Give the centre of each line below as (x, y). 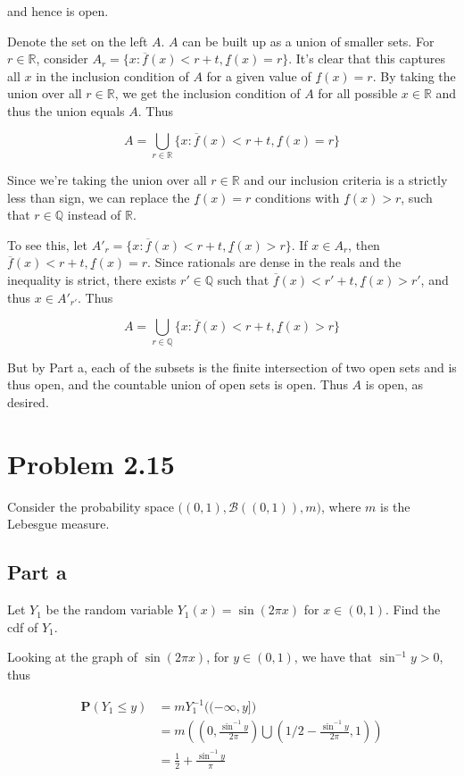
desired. (28, 402)
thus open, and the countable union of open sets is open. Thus (178, 384)
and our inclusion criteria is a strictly (346, 180)
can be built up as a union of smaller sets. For (308, 41)
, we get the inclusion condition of (207, 93)
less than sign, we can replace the (99, 197)
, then (364, 244)
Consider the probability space (91, 506)
